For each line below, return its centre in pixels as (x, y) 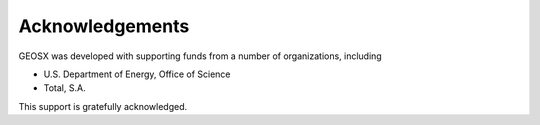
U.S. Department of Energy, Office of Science (137, 74)
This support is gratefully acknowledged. (103, 106)
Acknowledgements (104, 26)
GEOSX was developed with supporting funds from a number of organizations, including (200, 56)
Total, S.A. (64, 88)
